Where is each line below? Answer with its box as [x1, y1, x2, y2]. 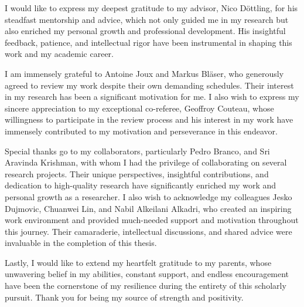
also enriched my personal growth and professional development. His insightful [5, 25, 286, 37]
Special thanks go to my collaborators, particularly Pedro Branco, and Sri [5, 144, 270, 157]
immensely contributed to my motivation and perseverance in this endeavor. [5, 124, 278, 137]
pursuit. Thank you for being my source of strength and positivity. [5, 291, 244, 303]
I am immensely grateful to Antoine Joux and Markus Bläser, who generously [5, 67, 284, 79]
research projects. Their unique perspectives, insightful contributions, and [5, 167, 269, 180]
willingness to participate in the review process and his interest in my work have [5, 113, 293, 126]
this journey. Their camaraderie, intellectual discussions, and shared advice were [5, 225, 292, 237]
